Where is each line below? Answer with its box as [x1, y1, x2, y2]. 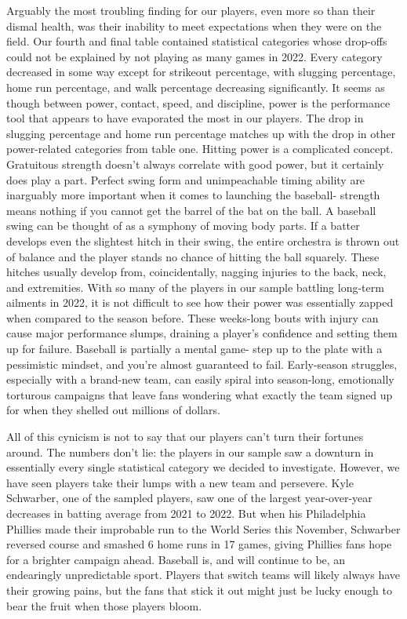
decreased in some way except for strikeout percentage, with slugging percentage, [6, 64, 396, 80]
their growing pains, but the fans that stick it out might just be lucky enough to [6, 581, 392, 598]
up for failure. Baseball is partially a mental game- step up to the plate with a [6, 340, 383, 357]
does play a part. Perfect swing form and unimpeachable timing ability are [6, 171, 365, 188]
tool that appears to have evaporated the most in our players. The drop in [6, 110, 364, 126]
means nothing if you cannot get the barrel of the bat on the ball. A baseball [6, 202, 376, 218]
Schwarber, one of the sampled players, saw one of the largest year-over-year [6, 490, 372, 506]
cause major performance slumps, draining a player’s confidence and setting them [6, 325, 398, 341]
